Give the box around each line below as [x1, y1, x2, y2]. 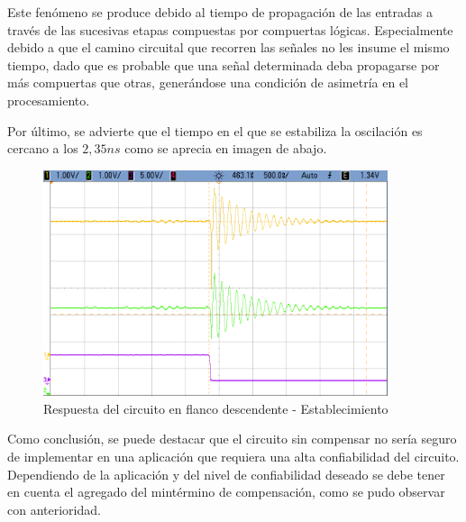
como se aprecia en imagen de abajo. [124, 139, 327, 158]
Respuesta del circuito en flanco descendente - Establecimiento [43, 398, 388, 417]
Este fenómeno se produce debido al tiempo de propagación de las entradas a [7, 3, 433, 21]
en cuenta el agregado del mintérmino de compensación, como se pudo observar [7, 482, 445, 501]
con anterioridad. [7, 499, 101, 518]
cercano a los [7, 139, 78, 158]
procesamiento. [7, 90, 90, 109]
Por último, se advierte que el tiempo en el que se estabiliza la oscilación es [7, 121, 423, 140]
